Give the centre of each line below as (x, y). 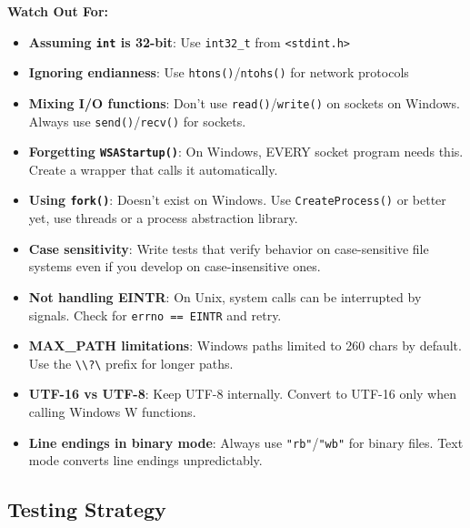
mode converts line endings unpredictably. (145, 460)
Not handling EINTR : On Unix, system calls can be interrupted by (225, 296)
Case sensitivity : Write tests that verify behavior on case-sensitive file (229, 248)
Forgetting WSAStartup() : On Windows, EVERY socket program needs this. (246, 152)
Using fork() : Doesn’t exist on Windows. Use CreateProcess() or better (237, 200)
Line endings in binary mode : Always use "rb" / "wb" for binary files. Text (246, 442)
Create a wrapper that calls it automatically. (153, 169)
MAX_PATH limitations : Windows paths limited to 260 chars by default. (245, 345)
